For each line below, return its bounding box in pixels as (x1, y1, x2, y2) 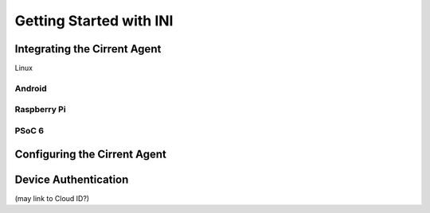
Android (14, 83, 47, 94)
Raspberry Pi (14, 104, 67, 115)
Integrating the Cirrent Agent (14, 42, 162, 56)
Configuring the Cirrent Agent (14, 147, 166, 161)
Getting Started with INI (14, 12, 174, 29)
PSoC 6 (14, 125, 44, 136)
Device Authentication (14, 172, 129, 186)
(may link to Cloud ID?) (14, 193, 90, 203)
